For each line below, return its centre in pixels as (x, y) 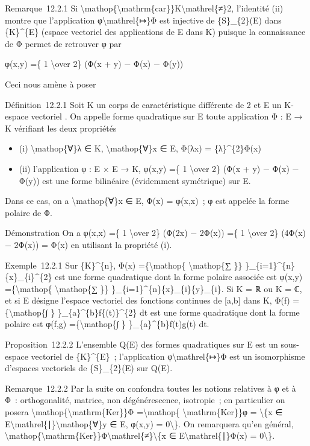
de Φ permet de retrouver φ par (63, 43)
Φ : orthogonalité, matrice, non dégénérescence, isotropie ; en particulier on (145, 400)
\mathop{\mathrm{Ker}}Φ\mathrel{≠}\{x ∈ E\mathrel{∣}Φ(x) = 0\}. (140, 435)
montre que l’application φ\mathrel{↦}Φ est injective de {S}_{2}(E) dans (143, 20)
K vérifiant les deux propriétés (61, 128)
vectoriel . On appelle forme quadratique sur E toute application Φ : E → (167, 116)
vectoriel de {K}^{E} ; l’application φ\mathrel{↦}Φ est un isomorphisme (168, 356)
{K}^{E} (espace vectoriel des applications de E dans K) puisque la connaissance (155, 32)
